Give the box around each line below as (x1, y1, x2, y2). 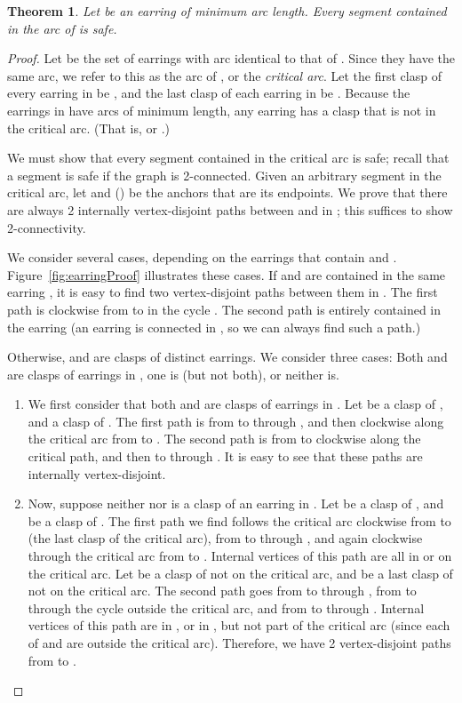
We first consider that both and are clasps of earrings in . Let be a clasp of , (28, 395, 443, 413)
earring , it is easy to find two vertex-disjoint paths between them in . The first (7, 283, 438, 301)
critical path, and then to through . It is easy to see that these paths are (28, 447, 423, 466)
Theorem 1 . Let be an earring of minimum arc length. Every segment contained (7, 2, 447, 20)
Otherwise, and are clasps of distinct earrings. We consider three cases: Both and (7, 348, 448, 366)
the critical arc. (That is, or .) (7, 118, 170, 137)
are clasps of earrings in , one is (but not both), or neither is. (7, 364, 339, 383)
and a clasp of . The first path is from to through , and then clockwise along (28, 411, 444, 430)
